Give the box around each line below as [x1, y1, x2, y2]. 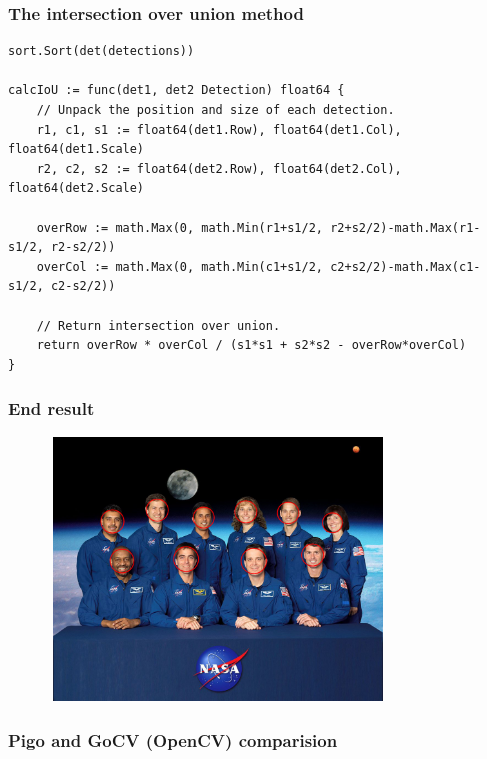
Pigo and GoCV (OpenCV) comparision [8, 727, 338, 752]
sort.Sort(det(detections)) [8, 44, 195, 59]
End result [8, 396, 95, 421]
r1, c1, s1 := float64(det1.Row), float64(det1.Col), [36, 122, 402, 137]
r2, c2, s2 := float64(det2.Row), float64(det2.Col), [36, 161, 402, 176]
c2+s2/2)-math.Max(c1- [330, 259, 481, 274]
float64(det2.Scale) [8, 181, 145, 196]
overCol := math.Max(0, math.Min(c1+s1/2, [36, 259, 323, 274]
